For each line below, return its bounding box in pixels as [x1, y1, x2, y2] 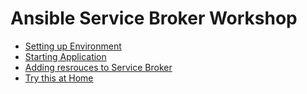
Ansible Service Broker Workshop [10, 7, 298, 30]
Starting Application [24, 50, 107, 62]
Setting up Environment [24, 40, 122, 52]
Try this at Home [24, 72, 94, 84]
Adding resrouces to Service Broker [24, 61, 173, 73]
